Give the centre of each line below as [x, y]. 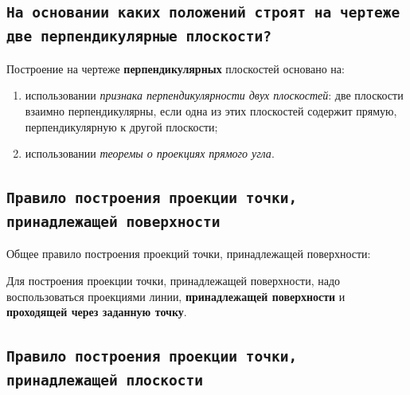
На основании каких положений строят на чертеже [203, 13]
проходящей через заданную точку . [97, 312]
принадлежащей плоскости [105, 381]
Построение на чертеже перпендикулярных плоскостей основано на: [176, 68]
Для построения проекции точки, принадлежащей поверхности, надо [174, 281]
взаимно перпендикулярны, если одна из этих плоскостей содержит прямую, [211, 110]
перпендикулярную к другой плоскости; [121, 126]
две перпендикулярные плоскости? [139, 37]
